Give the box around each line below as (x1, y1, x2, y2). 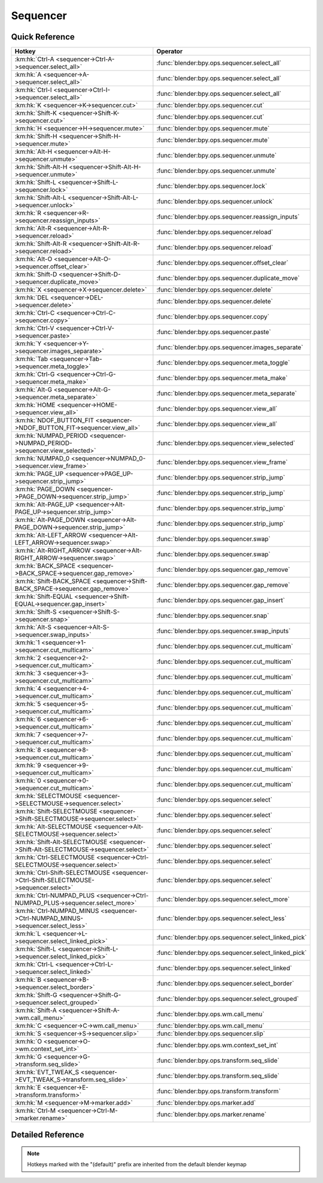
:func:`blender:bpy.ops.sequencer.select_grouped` (156, 994, 299, 1003)
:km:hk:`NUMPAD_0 (14, 454, 70, 463)
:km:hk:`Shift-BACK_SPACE (14, 577, 91, 586)
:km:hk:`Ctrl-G (14, 370, 55, 378)
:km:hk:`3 (14, 669, 41, 678)
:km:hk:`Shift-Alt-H (14, 163, 68, 171)
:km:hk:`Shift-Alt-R (14, 239, 67, 248)
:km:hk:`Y (14, 339, 42, 348)
